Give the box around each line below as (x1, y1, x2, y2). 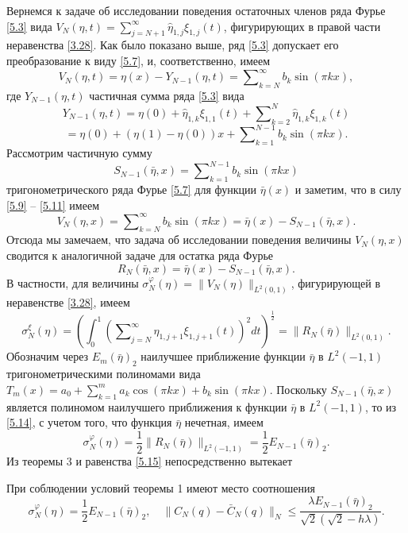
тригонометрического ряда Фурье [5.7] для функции (6, 180, 257, 197)
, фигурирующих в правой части (223, 17, 381, 34)
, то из (364, 398, 397, 415)
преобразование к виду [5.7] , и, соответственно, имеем (6, 52, 271, 68)
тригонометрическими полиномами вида (6, 365, 201, 382)
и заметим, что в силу (294, 180, 402, 197)
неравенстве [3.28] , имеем (6, 294, 130, 311)
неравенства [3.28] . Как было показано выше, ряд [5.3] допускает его (6, 37, 339, 53)
